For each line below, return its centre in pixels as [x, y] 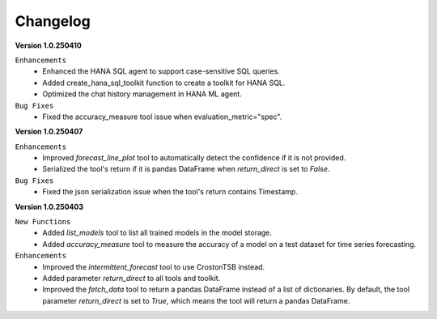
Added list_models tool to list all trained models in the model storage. [157, 233]
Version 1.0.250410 [49, 45]
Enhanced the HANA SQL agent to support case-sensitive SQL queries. [161, 71]
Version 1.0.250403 [49, 206]
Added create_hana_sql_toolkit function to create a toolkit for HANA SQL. [164, 83]
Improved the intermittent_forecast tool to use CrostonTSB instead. [154, 266]
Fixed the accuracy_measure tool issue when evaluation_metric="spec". [162, 117]
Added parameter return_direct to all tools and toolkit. [132, 278]
